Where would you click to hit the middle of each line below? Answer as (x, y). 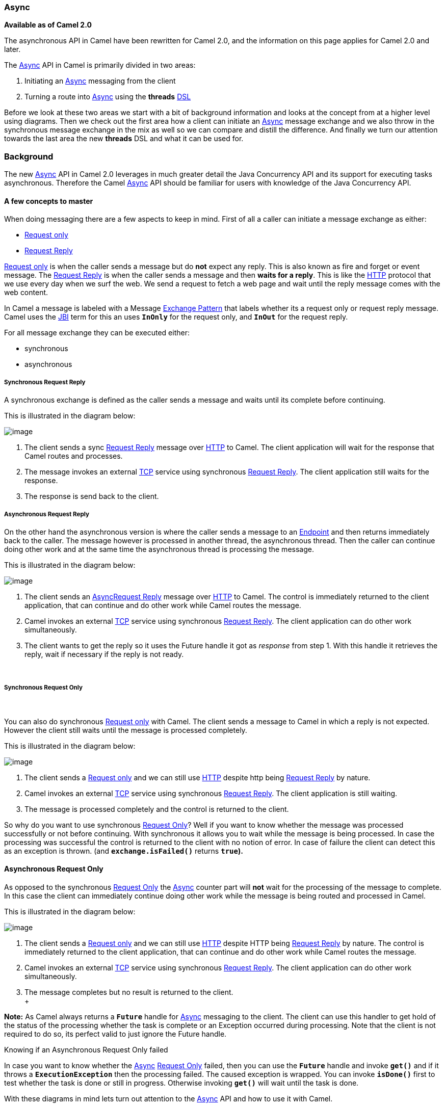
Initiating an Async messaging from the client (100, 81)
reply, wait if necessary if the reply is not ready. (104, 654)
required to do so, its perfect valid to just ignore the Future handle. (115, 1034)
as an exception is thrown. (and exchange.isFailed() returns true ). (124, 851)
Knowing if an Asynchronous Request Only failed (86, 1049)
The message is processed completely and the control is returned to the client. (157, 809)
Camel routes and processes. (74, 456)
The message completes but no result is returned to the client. (129, 992)
